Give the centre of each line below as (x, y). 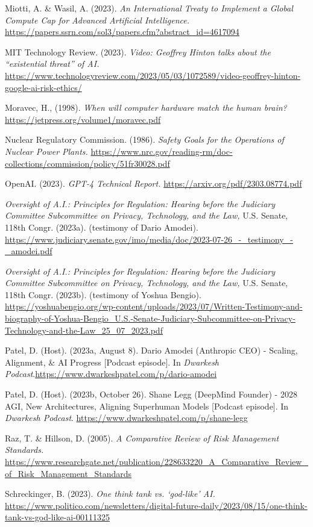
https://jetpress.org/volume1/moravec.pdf (83, 119)
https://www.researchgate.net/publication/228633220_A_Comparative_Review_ (156, 461)
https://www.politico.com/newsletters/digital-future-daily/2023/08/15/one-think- (156, 505)
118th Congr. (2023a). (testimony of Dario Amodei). (102, 227)
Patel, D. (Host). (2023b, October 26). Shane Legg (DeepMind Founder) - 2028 (151, 394)
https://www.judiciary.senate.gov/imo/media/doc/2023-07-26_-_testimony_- (149, 239)
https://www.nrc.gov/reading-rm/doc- (162, 151)
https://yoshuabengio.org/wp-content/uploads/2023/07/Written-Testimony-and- (154, 306)
